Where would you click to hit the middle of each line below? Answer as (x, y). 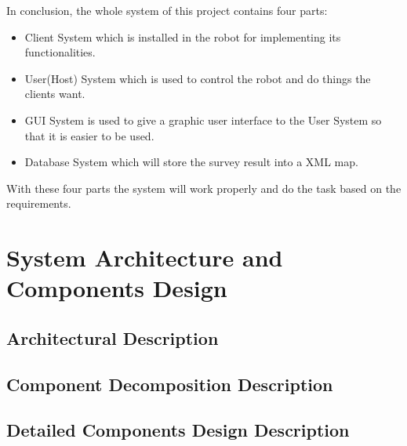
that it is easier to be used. (89, 135)
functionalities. (60, 52)
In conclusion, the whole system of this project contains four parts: (167, 10)
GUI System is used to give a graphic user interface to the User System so (203, 120)
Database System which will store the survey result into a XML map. (191, 162)
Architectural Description (113, 337)
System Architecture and (145, 257)
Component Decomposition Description (170, 384)
